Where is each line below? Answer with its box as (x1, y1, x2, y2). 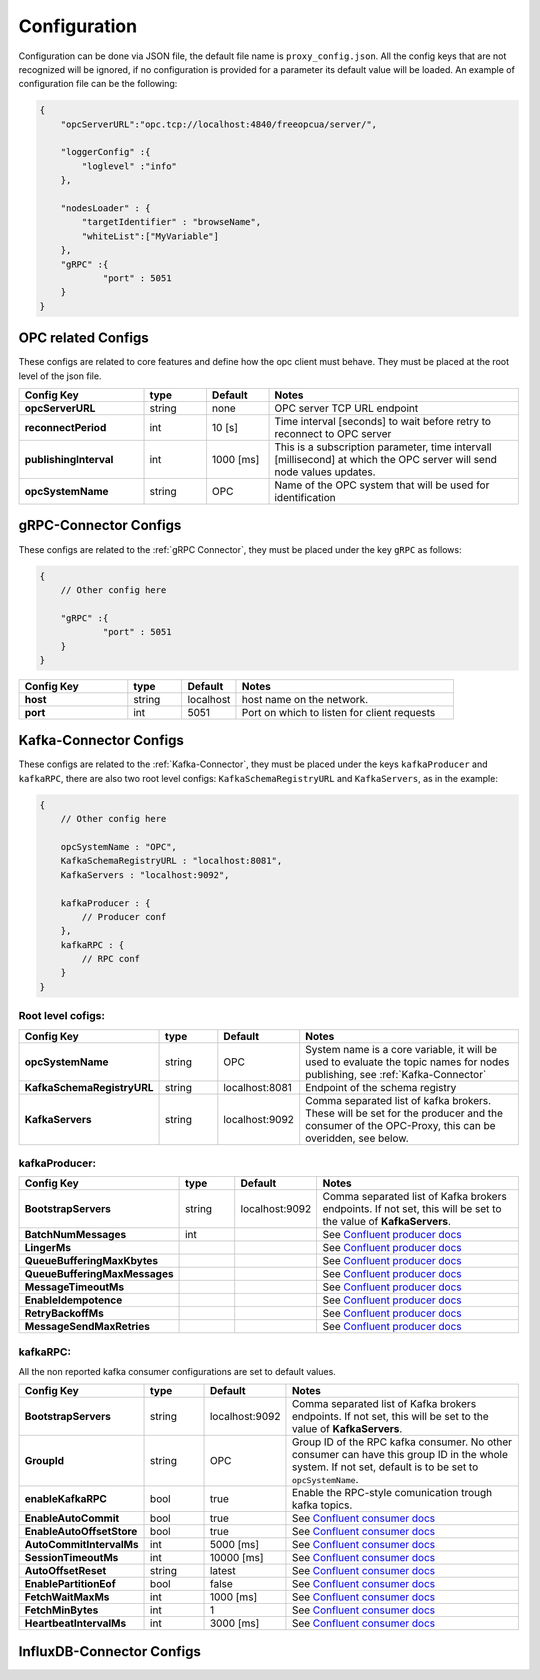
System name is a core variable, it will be (305, 1042, 498, 1056)
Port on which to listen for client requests (241, 705, 436, 719)
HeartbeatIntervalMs (24, 1616, 127, 1630)
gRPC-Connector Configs (18, 517, 182, 534)
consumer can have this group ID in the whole (291, 1448, 509, 1462)
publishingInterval (24, 453, 114, 467)
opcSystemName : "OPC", (60, 841, 177, 852)
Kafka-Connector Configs (18, 732, 184, 749)
